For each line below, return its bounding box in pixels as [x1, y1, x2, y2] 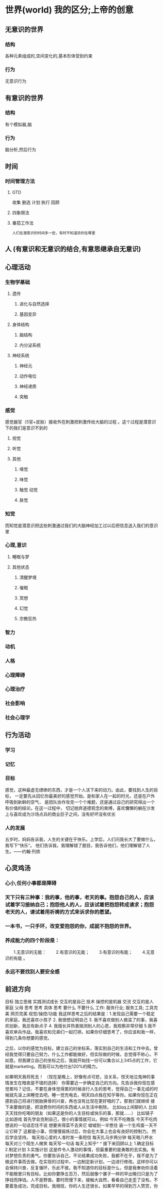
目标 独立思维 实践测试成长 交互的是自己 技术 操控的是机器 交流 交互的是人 [5, 999, 154, 1005]
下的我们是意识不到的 [5, 425, 48, 431]
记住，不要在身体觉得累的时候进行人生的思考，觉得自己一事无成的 [21, 1086, 154, 1092]
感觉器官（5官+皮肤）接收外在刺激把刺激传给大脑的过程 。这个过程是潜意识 [5, 419, 156, 425]
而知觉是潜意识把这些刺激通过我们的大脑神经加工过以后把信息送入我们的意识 [5, 522, 158, 528]
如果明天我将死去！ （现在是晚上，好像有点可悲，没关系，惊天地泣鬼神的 [5, 1074, 151, 1080]
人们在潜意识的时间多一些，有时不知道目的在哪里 [12, 230, 96, 235]
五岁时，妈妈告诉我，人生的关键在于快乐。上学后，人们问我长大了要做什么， [5, 836, 158, 842]
